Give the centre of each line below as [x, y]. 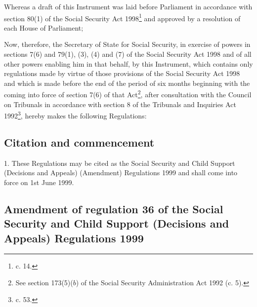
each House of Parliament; [44, 27]
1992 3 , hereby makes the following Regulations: [75, 115]
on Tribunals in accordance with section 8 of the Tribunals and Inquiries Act [120, 104]
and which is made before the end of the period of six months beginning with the [127, 83]
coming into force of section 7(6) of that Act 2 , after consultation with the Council [128, 94]
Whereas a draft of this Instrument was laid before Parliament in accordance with [128, 6]
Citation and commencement [79, 142]
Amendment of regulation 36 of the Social [114, 209]
